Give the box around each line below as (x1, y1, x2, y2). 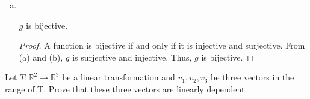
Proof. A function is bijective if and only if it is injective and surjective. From (19, 39, 305, 52)
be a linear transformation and (62, 71, 175, 83)
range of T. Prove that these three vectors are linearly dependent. (5, 82, 247, 95)
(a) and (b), (19, 50, 63, 63)
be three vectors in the (211, 71, 294, 83)
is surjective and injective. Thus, (72, 50, 192, 63)
